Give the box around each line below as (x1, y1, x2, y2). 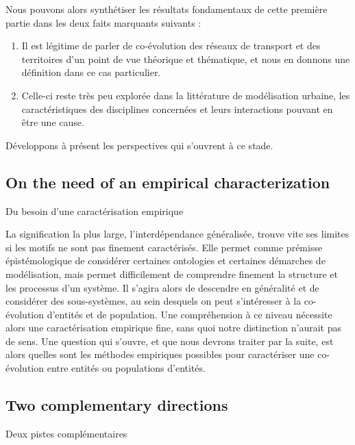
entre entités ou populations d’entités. (47, 361, 206, 375)
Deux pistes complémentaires (5, 426, 127, 440)
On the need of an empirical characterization (5, 171, 330, 192)
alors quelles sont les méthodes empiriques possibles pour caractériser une (5, 347, 315, 361)
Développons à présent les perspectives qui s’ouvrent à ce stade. (5, 138, 273, 152)
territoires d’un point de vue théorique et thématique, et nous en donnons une (21, 51, 350, 66)
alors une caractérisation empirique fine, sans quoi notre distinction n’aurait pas (5, 320, 341, 335)
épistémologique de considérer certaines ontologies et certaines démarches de (5, 253, 326, 268)
